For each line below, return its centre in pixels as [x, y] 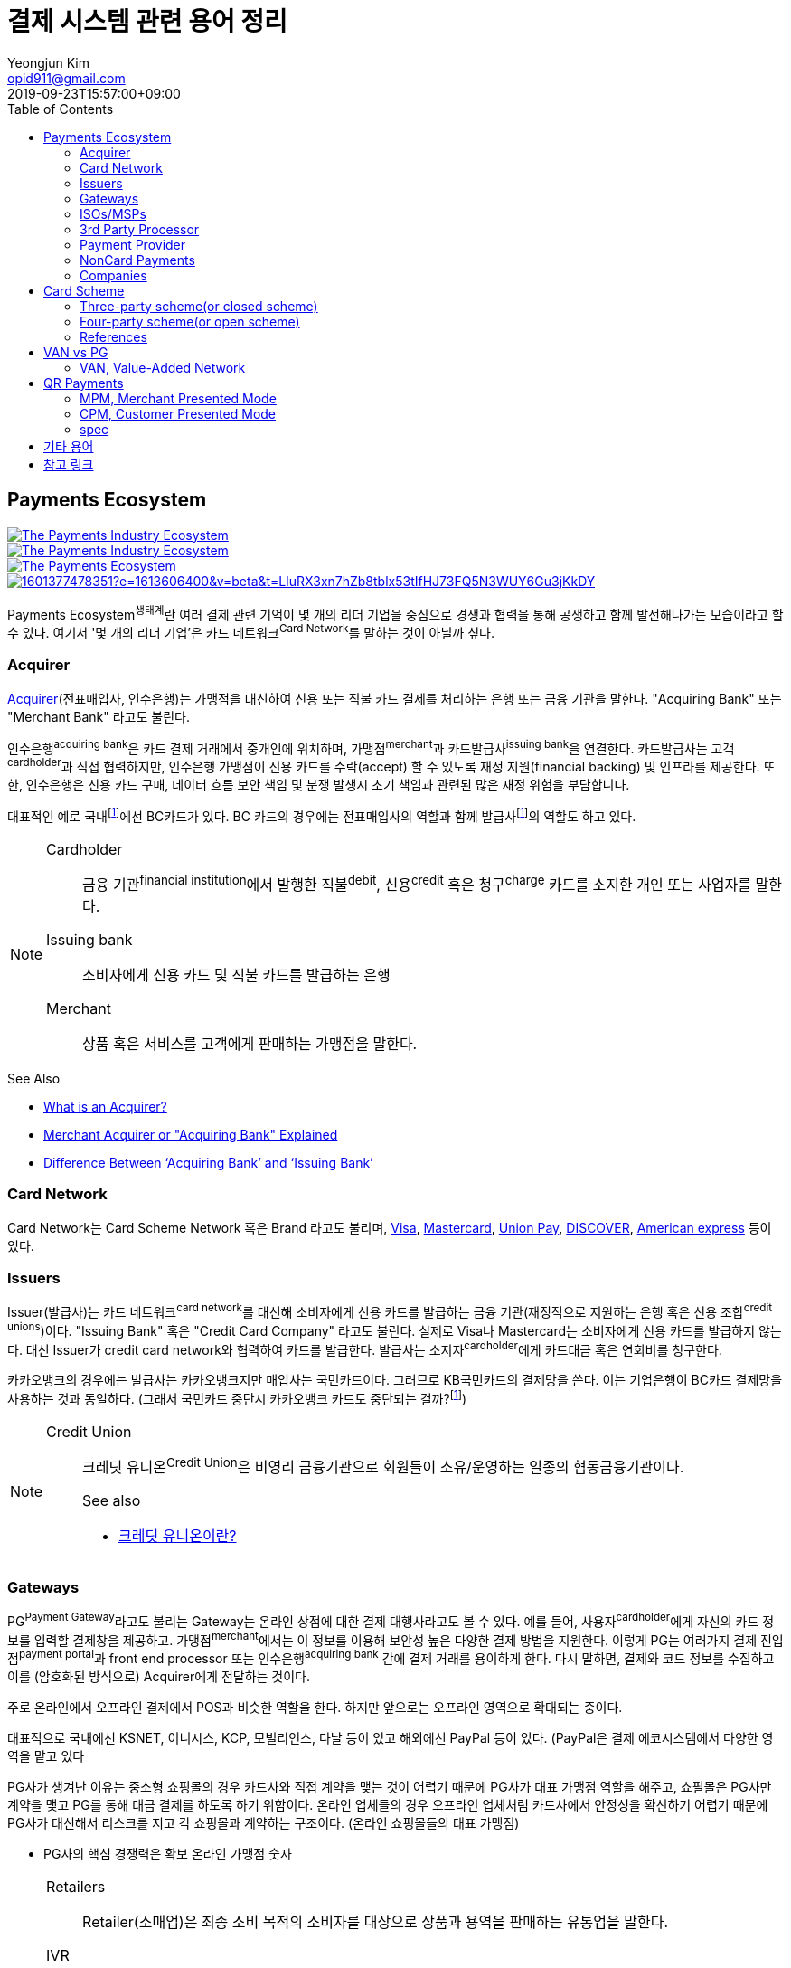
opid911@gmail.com [66, 78]
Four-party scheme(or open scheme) [190, 321]
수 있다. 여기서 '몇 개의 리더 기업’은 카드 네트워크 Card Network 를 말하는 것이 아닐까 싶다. [251, 631]
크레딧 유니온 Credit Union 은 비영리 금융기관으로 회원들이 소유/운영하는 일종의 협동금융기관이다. [383, 1466]
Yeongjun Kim [48, 62]
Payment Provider [133, 244]
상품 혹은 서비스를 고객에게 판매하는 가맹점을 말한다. [250, 1043]
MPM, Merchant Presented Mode [178, 398]
